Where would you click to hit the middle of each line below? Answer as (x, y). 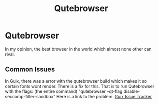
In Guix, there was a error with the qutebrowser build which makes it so (76, 81)
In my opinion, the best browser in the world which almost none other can (78, 49)
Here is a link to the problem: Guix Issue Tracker (104, 96)
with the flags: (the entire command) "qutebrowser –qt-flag (64, 91)
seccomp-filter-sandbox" (30, 96)
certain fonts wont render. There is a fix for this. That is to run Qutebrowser (80, 86)
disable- (132, 91)
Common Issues (30, 69)
